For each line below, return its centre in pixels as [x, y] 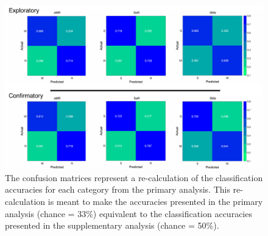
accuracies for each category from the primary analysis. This [118, 189]
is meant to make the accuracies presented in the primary [155, 201]
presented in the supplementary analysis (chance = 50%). [112, 225]
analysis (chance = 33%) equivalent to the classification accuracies [129, 213]
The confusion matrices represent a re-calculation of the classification [134, 177]
